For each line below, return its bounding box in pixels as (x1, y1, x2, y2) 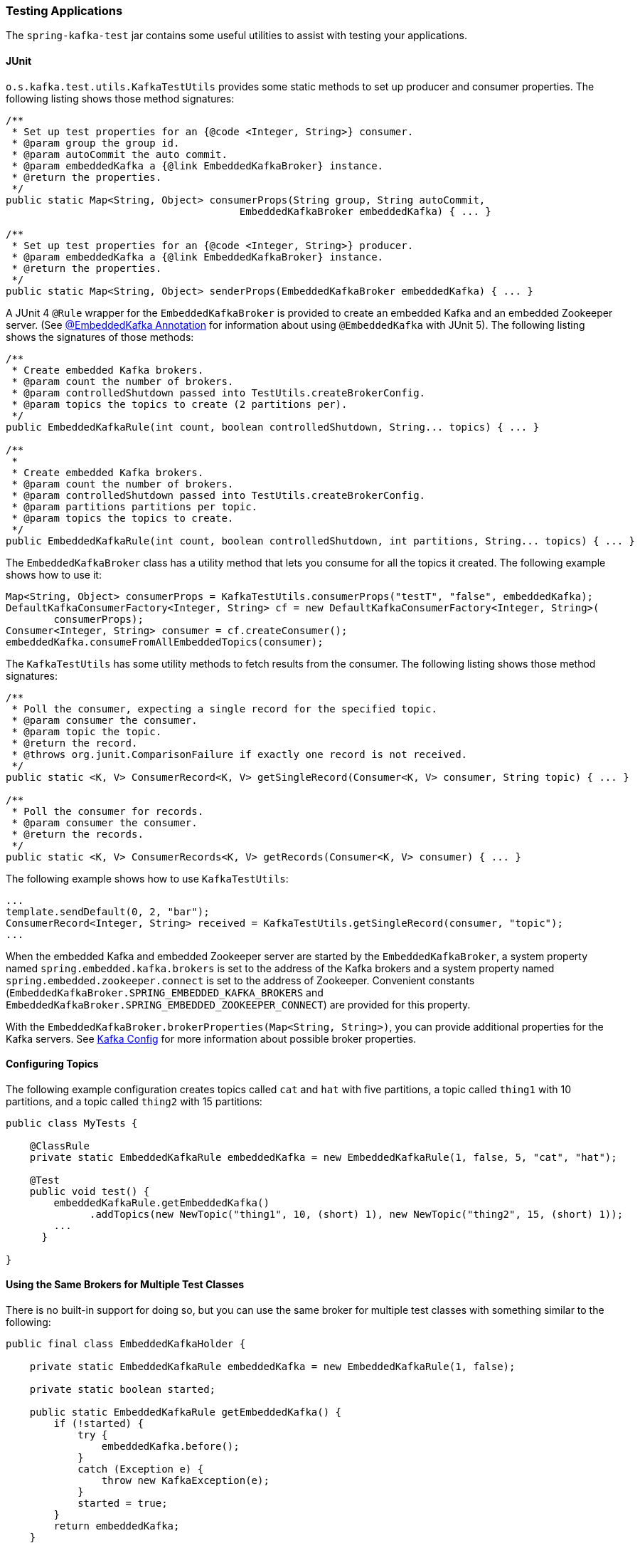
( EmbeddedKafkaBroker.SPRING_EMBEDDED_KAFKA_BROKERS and (6, 986, 324, 999)
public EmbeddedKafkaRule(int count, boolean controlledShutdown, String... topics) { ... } (6, 421, 540, 433)
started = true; (78, 1497, 168, 1510)
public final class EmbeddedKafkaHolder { (6, 1338, 246, 1350)
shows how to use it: (6, 568, 102, 581)
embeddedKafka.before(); (101, 1441, 240, 1453)
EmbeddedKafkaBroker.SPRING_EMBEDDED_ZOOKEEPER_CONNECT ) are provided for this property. (6, 998, 471, 1011)
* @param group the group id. (11, 137, 180, 149)
